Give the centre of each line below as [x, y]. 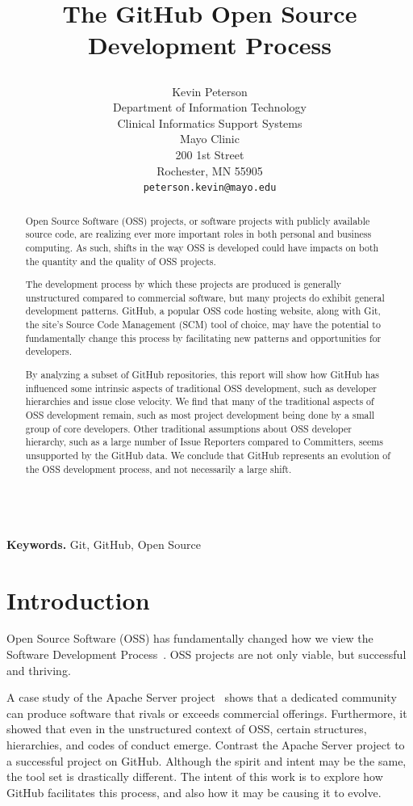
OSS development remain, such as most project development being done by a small [200, 414]
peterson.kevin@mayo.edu [210, 188]
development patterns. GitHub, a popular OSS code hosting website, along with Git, [203, 311]
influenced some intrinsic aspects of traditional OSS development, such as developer [201, 388]
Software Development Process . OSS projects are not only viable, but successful [206, 654]
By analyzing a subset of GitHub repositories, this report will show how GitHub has [202, 374]
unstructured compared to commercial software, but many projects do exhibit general [205, 297]
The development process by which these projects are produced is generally [183, 284]
